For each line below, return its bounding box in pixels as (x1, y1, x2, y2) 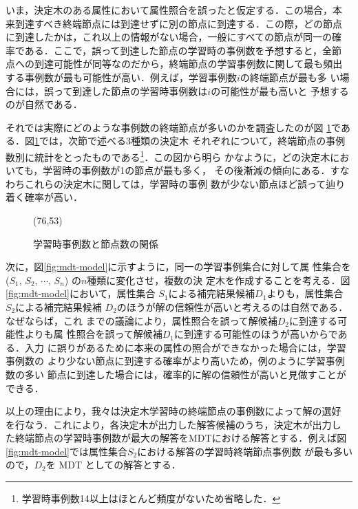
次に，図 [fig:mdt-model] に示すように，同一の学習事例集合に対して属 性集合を (6, 259, 351, 274)
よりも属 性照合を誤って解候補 (24, 327, 162, 341)
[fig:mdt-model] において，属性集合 (6, 286, 156, 301)
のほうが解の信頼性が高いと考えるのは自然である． (116, 299, 348, 314)
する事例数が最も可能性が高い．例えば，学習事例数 (6, 69, 237, 84)
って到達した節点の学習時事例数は (53, 83, 208, 98)
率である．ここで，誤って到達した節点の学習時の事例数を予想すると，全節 (6, 43, 342, 57)
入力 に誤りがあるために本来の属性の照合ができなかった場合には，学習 (24, 340, 346, 354)
